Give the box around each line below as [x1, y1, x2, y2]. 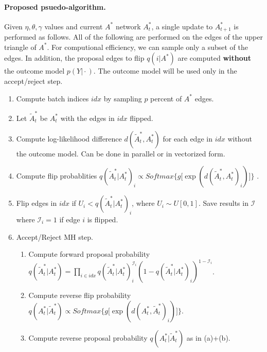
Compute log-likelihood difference [16, 133, 122, 144]
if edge [59, 214, 80, 224]
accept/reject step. [4, 76, 63, 86]
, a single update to [151, 21, 213, 31]
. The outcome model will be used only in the [93, 65, 237, 76]
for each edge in [163, 133, 212, 144]
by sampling [103, 93, 142, 103]
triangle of [4, 41, 37, 52]
